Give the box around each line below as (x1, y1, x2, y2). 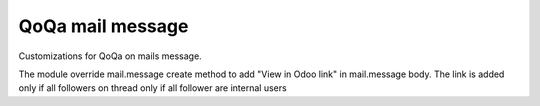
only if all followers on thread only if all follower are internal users (18, 82, 287, 94)
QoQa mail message (18, 15, 189, 37)
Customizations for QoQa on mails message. (18, 50, 202, 62)
